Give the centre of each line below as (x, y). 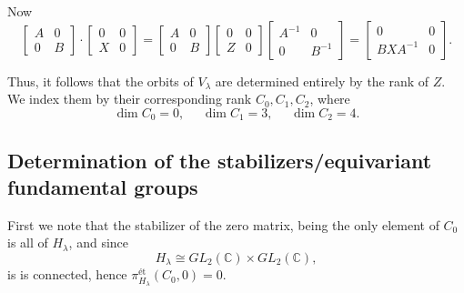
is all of (28, 242)
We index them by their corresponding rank (130, 99)
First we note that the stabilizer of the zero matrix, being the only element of (223, 224)
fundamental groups (103, 187)
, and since (99, 242)
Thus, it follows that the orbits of (101, 81)
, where (330, 99)
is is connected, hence (67, 274)
